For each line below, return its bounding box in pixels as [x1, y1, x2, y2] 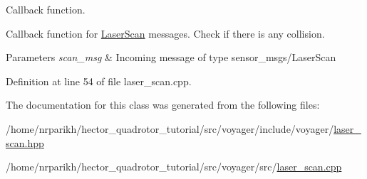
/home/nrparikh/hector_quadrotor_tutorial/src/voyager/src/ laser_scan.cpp [6, 159, 342, 174]
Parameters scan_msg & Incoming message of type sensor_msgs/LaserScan [6, 50, 336, 65]
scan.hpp [6, 135, 44, 150]
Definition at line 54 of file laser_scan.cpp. [6, 73, 192, 88]
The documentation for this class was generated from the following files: [6, 97, 320, 112]
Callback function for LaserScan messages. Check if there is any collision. [6, 26, 325, 40]
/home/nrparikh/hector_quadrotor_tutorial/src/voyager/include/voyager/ [6, 121, 334, 136]
